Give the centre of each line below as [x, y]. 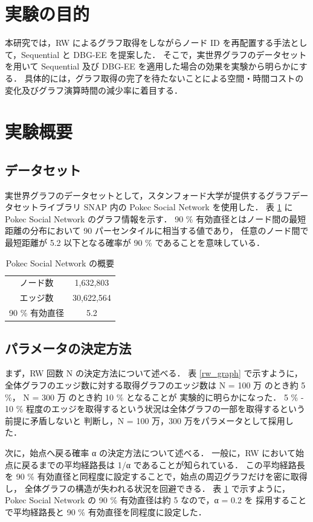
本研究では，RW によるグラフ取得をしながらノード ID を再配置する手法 [148, 43]
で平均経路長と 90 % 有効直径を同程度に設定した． [106, 512]
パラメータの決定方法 [68, 348]
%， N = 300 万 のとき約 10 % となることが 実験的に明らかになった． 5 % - [154, 397]
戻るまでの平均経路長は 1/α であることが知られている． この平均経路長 [163, 464]
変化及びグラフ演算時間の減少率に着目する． [94, 90]
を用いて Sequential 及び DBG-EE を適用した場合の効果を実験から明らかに [152, 66]
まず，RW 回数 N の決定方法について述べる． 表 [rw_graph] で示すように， [154, 373]
